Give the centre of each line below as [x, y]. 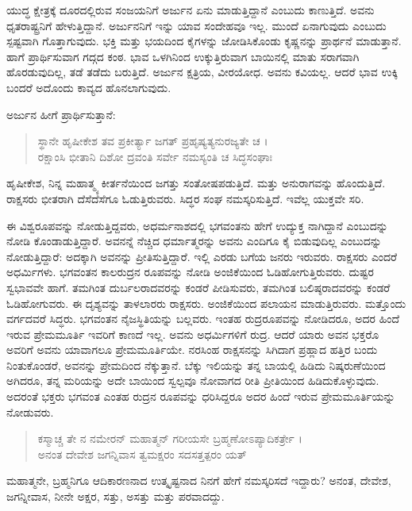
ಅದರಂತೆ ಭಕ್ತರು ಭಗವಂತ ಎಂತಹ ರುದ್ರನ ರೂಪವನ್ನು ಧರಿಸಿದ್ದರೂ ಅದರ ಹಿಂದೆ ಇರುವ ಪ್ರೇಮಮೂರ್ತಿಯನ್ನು [201, 396]
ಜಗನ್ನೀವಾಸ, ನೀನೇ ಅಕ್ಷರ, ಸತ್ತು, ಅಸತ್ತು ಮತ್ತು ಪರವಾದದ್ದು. [116, 496]
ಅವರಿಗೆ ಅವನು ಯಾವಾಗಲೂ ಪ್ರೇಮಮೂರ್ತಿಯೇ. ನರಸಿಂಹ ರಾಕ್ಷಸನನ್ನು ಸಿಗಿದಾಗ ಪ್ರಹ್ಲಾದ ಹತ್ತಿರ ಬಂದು [192, 350]
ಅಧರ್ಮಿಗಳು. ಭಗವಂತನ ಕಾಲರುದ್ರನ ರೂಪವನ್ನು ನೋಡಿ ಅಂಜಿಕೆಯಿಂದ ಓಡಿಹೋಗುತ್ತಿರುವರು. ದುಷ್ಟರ [190, 272]
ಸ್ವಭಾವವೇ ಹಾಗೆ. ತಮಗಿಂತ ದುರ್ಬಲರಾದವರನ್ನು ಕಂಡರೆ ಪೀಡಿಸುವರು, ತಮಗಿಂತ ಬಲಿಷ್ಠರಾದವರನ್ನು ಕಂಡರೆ [198, 287]
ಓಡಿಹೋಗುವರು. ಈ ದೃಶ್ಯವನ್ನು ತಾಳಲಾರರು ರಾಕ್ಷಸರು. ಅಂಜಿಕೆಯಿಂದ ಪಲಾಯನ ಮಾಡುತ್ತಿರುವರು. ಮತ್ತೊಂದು [206, 303]
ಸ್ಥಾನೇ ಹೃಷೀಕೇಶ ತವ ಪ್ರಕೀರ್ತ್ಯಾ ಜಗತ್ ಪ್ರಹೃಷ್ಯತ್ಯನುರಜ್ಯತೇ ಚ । [153, 141]
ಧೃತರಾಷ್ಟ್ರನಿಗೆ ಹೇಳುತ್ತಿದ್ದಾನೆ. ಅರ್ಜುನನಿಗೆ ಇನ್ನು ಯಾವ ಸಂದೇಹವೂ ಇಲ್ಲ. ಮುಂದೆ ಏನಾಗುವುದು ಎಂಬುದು [196, 25]
